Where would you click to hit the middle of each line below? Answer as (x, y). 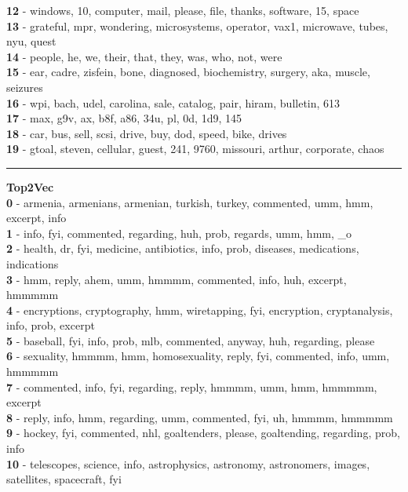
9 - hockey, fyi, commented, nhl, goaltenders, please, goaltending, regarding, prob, (203, 433)
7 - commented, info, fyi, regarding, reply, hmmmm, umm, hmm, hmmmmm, (192, 386)
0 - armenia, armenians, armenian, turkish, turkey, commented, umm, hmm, (190, 202)
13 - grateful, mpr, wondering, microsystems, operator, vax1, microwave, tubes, (197, 26)
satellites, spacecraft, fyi (64, 479)
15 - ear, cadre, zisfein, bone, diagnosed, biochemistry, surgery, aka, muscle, (188, 72)
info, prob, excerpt (51, 325)
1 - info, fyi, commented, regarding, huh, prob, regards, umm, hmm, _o (179, 233)
